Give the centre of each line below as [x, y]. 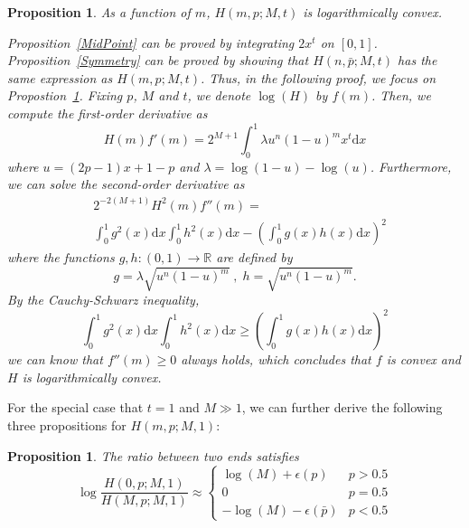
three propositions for [67, 425]
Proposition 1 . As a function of [99, 12]
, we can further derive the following [342, 407]
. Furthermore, [411, 166]
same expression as [60, 77]
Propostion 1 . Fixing [65, 95]
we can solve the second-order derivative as [126, 184]
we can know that [55, 359]
